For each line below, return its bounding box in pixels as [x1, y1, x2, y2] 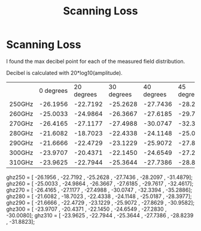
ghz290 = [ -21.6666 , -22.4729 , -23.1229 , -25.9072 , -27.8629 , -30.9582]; [6, 199, 195, 206]
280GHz [9, 129, 33, 137]
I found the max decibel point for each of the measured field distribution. [6, 57, 185, 65]
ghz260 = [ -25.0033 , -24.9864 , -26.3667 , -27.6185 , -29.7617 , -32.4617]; [6, 180, 194, 187]
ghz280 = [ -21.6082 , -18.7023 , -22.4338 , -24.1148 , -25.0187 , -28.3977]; [6, 193, 193, 200]
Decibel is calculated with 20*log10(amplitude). [6, 69, 123, 76]
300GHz [9, 148, 33, 157]
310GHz [9, 158, 33, 166]
